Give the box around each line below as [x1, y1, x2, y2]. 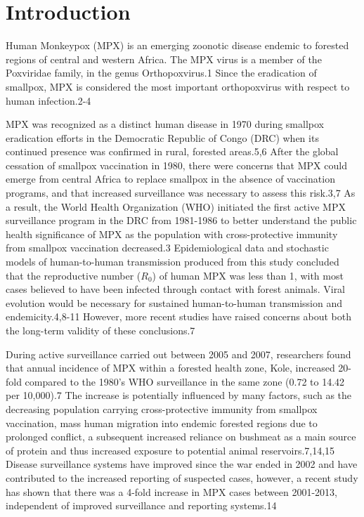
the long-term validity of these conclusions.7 [6, 323, 195, 337]
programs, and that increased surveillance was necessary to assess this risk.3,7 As [6, 185, 356, 200]
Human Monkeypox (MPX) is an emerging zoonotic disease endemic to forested [6, 38, 349, 53]
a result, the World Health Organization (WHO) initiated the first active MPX [6, 199, 346, 214]
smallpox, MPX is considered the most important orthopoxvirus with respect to [6, 79, 350, 93]
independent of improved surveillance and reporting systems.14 [6, 498, 277, 513]
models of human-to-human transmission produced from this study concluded [6, 254, 339, 269]
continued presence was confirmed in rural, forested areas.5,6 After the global [6, 144, 339, 159]
